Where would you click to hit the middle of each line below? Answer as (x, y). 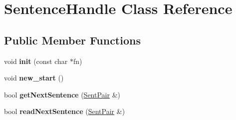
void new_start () (34, 78)
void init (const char (36, 61)
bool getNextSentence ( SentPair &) (62, 94)
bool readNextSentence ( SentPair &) (65, 111)
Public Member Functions (72, 40)
